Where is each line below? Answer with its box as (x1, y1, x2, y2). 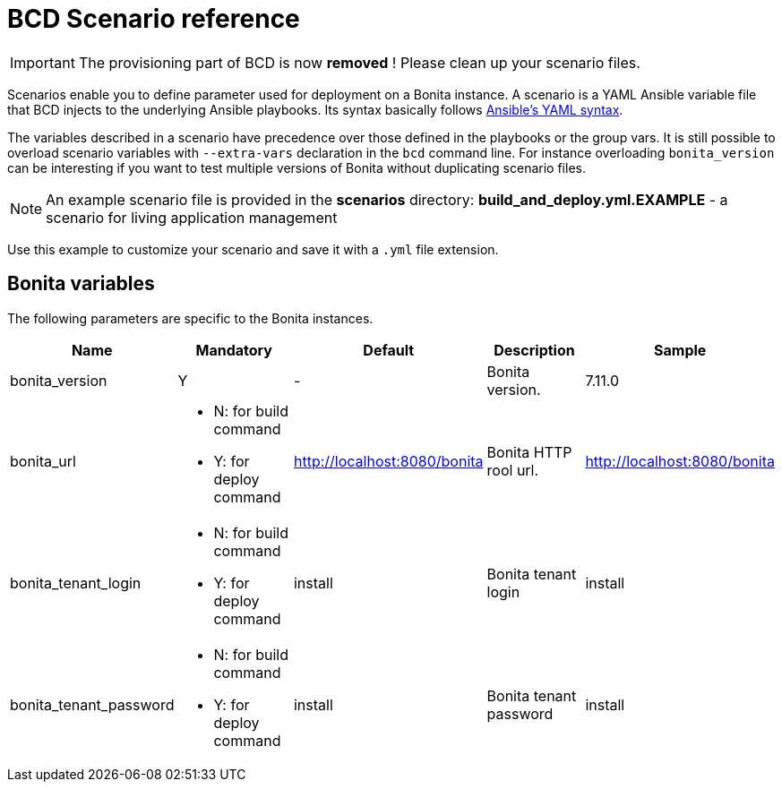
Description (494, 340, 575, 359)
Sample (654, 340, 707, 359)
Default (363, 340, 415, 359)
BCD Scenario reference (7, 4, 300, 34)
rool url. (486, 460, 539, 479)
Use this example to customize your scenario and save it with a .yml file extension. (7, 241, 499, 257)
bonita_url (10, 451, 76, 470)
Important (10, 53, 75, 72)
